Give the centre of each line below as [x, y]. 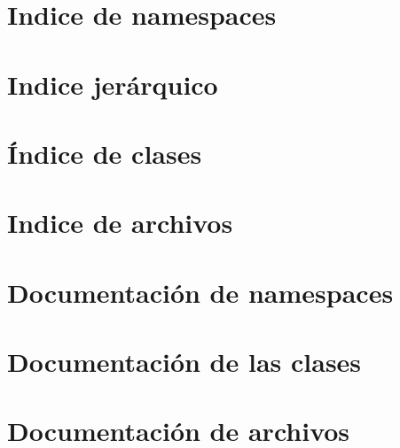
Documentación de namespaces [200, 292]
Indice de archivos [120, 223]
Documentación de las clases [184, 362]
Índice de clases [105, 153]
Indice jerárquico [113, 84]
